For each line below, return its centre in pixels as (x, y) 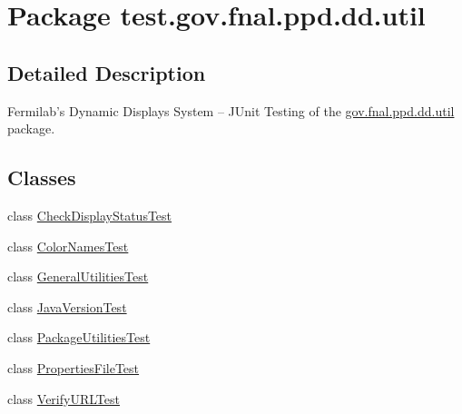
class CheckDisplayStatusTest (90, 215)
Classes (42, 177)
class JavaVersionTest (67, 306)
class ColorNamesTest (68, 246)
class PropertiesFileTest (74, 367)
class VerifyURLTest (64, 398)
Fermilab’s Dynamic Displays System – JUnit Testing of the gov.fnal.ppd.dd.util (231, 110)
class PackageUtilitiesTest (79, 337)
